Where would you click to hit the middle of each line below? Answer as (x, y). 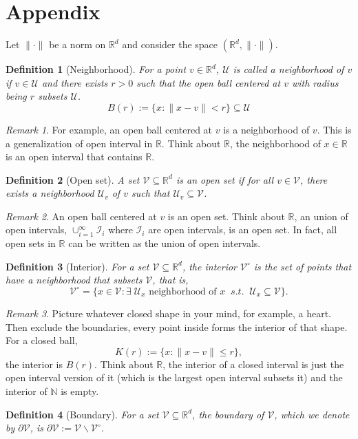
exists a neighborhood (50, 193)
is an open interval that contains (74, 157)
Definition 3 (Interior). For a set (77, 266)
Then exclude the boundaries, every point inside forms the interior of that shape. (177, 326)
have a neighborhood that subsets (74, 280)
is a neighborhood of (266, 129)
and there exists (75, 82)
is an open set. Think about (226, 216)
